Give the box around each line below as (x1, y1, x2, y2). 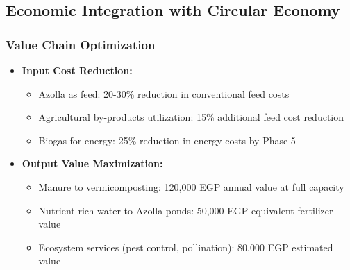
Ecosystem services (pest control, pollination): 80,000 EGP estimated (38, 239, 333, 254)
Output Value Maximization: (22, 156, 163, 171)
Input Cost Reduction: (22, 63, 133, 77)
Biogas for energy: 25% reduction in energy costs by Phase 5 (38, 133, 296, 147)
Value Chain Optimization (6, 35, 156, 53)
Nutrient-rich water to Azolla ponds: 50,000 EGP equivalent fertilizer (38, 203, 333, 217)
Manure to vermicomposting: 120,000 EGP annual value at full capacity (38, 179, 344, 194)
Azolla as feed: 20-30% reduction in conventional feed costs (38, 86, 290, 101)
